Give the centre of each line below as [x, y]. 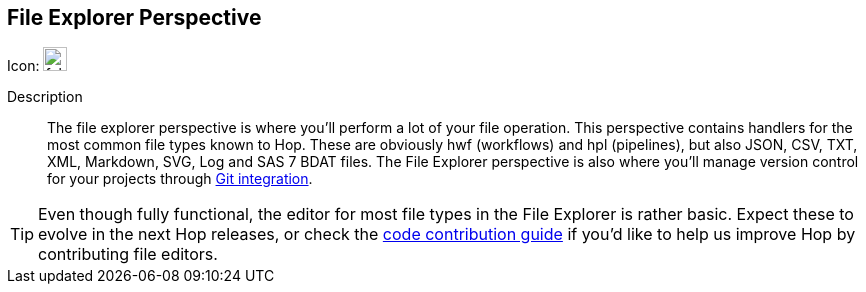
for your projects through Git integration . [180, 179]
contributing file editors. [128, 254]
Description [45, 97]
